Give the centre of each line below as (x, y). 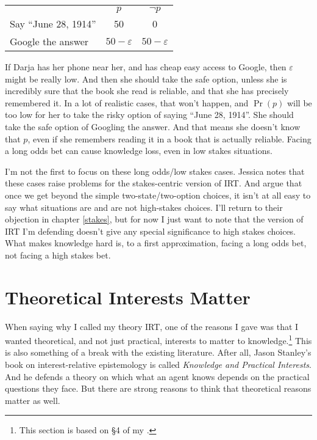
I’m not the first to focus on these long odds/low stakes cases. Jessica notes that (155, 171)
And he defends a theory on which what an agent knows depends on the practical (157, 376)
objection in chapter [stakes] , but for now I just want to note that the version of (154, 219)
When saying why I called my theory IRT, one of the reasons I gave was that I (152, 326)
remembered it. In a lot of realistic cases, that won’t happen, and (127, 102)
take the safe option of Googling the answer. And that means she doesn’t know (153, 126)
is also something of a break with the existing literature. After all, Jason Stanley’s (158, 352)
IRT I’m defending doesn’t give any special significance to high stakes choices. (151, 231)
